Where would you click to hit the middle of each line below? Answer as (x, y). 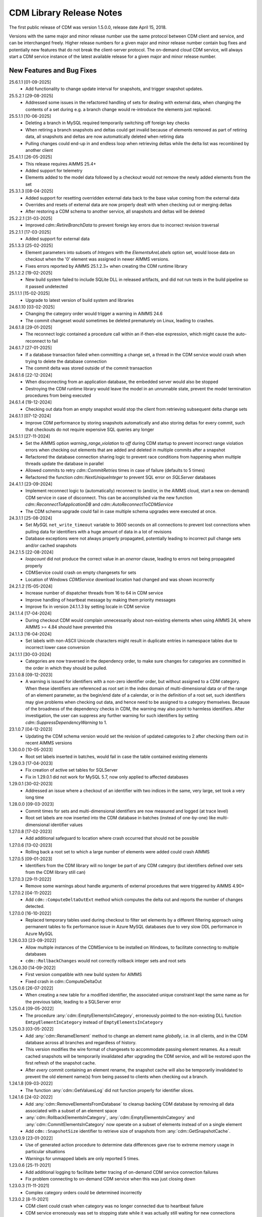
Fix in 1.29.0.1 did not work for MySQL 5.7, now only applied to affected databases (107, 777)
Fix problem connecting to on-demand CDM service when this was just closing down (110, 1179)
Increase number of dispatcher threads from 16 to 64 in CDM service (94, 593)
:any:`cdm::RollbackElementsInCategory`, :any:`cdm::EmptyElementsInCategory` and (110, 1118)
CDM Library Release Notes (65, 13)
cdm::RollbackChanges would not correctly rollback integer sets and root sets (106, 961)
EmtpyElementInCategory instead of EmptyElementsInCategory (94, 1022)
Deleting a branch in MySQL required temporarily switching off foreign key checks (107, 123)
